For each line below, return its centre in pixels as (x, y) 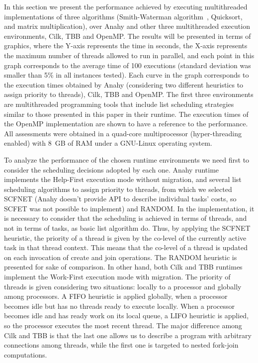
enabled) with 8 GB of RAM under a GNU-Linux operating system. (108, 143)
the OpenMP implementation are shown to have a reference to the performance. (126, 124)
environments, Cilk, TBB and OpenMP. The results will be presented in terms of (128, 36)
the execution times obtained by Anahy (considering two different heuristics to (124, 84)
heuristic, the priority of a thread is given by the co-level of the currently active (125, 237)
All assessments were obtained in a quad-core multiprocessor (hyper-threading (123, 133)
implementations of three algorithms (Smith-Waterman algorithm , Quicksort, (123, 16)
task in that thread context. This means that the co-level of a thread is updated (126, 247)
